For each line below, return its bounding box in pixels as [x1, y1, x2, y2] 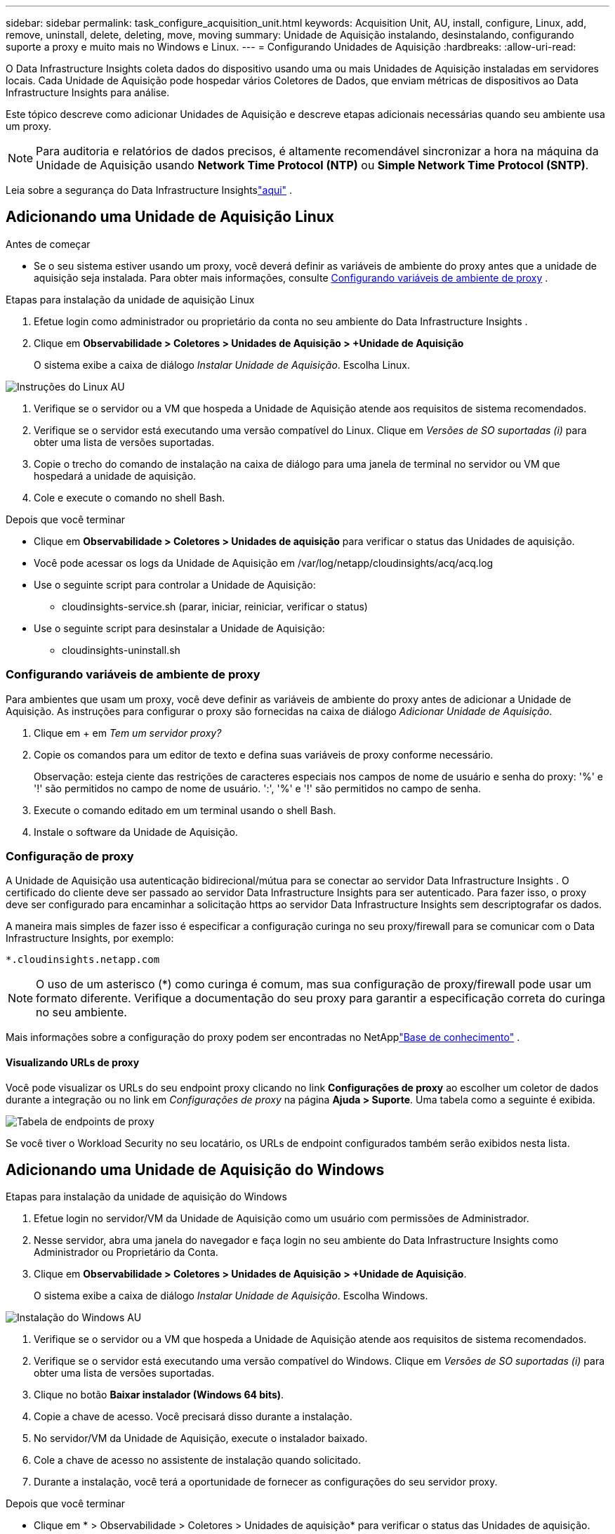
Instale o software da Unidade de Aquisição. [34, 825, 238, 838]
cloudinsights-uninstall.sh [62, 643, 180, 656]
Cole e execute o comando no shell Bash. [34, 491, 225, 504]
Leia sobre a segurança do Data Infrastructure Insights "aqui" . [6, 184, 293, 196]
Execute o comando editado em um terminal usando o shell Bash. [34, 804, 336, 816]
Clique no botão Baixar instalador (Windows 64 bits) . [34, 1389, 284, 1401]
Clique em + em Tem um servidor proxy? [34, 726, 222, 739]
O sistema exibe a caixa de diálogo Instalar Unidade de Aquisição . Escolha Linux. [34, 358, 410, 371]
